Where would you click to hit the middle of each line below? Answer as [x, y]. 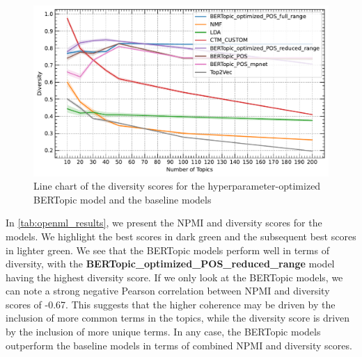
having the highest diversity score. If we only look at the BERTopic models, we [174, 277]
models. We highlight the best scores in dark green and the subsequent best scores [181, 236]
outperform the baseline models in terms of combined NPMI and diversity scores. [179, 345]
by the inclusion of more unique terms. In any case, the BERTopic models [163, 332]
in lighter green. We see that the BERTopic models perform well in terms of [167, 250]
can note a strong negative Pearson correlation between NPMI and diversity [168, 291]
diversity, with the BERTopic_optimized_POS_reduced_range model [170, 264]
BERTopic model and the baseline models [123, 199]
